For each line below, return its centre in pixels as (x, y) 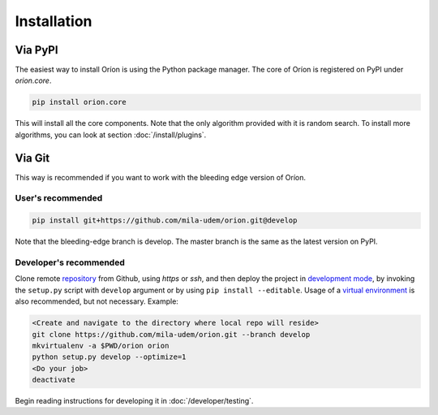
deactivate (54, 380)
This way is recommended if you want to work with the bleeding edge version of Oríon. (160, 177)
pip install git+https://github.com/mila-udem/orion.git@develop (165, 220)
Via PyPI (36, 50)
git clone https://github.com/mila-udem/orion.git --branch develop (171, 334)
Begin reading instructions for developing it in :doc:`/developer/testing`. (134, 401)
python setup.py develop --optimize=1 (109, 357)
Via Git (32, 158)
